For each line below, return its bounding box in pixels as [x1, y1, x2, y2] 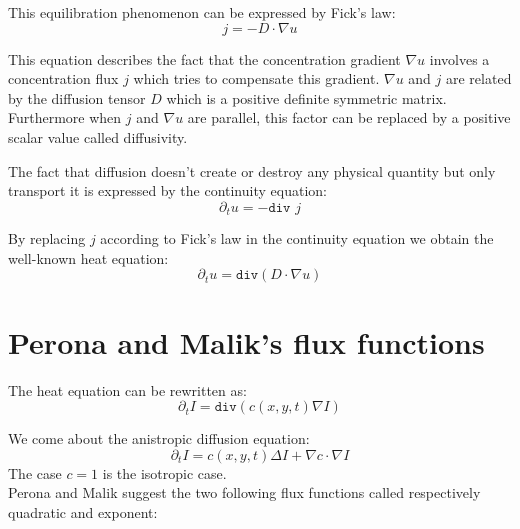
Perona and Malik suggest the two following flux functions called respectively [8, 482, 481, 503]
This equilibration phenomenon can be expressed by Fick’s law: [8, 2, 396, 22]
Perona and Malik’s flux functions [8, 321, 485, 362]
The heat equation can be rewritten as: [8, 379, 247, 400]
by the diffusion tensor [8, 87, 146, 108]
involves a [429, 48, 490, 69]
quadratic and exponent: [8, 501, 158, 522]
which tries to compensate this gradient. [133, 68, 380, 89]
